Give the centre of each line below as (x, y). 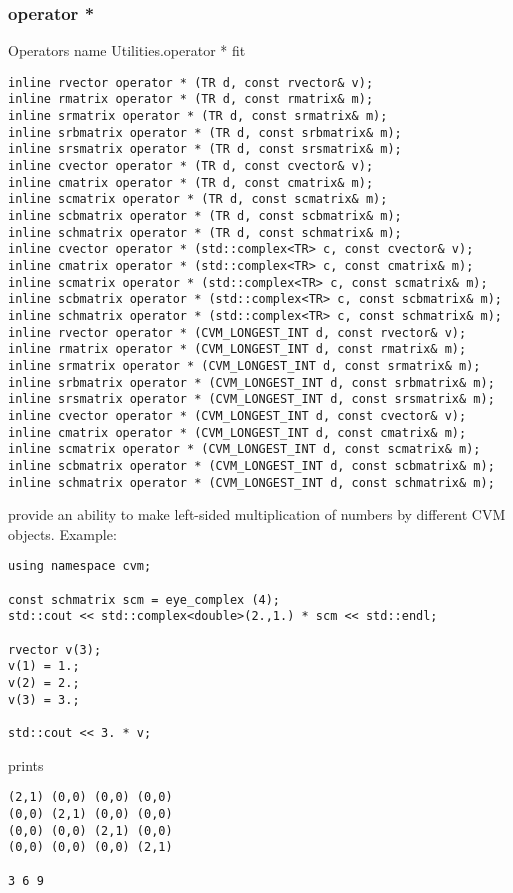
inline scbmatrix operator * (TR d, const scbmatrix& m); (205, 216)
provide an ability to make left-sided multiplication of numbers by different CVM (257, 514)
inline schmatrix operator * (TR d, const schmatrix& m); (205, 232)
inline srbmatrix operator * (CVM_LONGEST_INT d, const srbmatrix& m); (251, 382)
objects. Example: (62, 533)
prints (26, 764)
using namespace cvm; (80, 566)
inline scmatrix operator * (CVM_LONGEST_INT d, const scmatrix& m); (244, 449)
